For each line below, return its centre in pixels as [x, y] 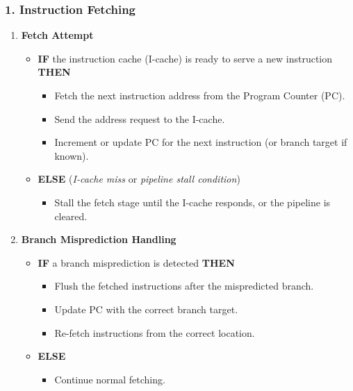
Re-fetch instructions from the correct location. [155, 332]
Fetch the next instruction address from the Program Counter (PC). [200, 95]
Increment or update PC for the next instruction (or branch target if [201, 142]
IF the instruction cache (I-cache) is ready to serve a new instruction [185, 58]
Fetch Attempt [57, 35]
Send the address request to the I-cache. [140, 118]
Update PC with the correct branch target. [146, 309]
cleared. [71, 216]
